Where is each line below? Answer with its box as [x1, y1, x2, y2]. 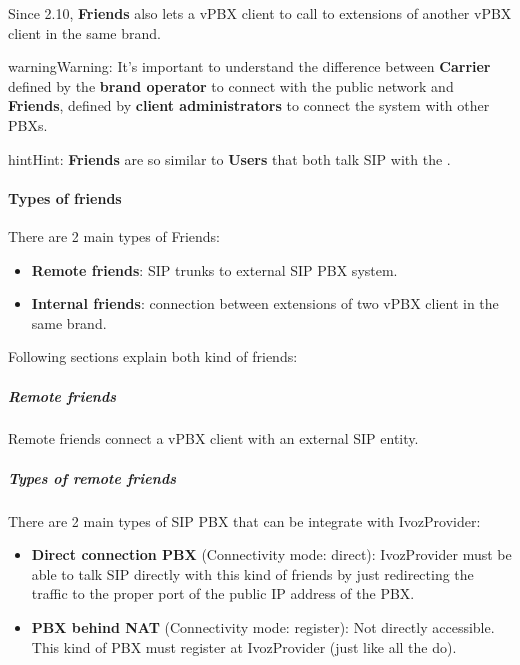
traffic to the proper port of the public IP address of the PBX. [31, 583, 415, 604]
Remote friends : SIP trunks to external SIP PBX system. [31, 259, 398, 280]
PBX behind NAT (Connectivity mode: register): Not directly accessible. [31, 617, 495, 638]
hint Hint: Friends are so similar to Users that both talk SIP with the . [8, 148, 451, 169]
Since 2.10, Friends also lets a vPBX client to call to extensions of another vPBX [8, 3, 512, 23]
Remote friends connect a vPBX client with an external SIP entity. [8, 428, 419, 449]
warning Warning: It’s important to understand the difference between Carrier [8, 56, 491, 77]
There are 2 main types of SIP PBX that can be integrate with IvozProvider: [8, 510, 481, 531]
